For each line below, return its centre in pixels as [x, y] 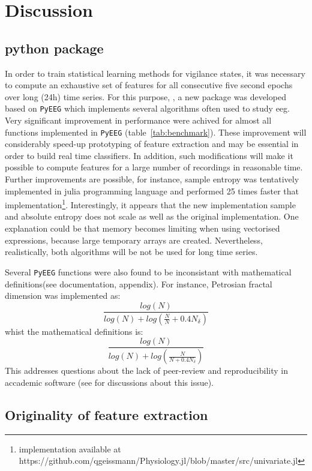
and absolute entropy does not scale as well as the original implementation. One [152, 216]
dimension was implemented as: [63, 295]
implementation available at [70, 448]
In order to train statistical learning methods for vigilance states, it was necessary [155, 73]
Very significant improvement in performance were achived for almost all [138, 120]
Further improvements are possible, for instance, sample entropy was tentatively [152, 179]
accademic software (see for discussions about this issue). [109, 382]
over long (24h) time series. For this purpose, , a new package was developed [145, 96]
